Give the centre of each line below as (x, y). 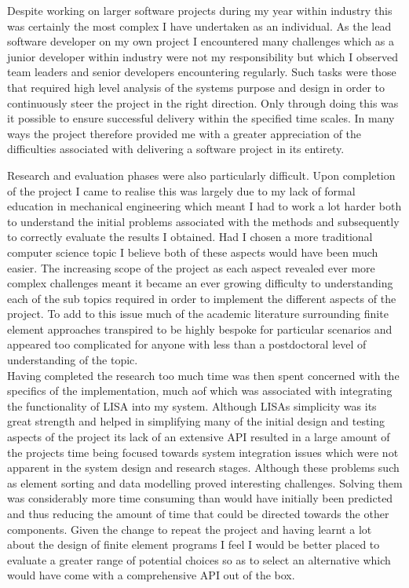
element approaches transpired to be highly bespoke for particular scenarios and (200, 329)
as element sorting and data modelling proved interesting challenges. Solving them (205, 482)
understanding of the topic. (73, 360)
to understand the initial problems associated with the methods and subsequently (203, 221)
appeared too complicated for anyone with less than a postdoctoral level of (187, 344)
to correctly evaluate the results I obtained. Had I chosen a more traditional (190, 237)
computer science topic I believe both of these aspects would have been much (193, 252)
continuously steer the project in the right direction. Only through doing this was (203, 102)
